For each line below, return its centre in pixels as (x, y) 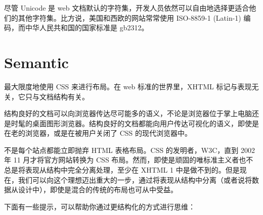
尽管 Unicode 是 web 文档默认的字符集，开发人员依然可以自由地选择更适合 (127, 8)
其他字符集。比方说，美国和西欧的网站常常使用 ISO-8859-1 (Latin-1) (129, 17)
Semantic (36, 62)
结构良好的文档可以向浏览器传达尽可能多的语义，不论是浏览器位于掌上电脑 (128, 113)
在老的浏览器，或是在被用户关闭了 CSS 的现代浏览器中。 (98, 133)
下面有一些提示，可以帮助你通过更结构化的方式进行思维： (100, 206)
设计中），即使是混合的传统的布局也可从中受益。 (98, 190)
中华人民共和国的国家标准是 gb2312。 (87, 28)
